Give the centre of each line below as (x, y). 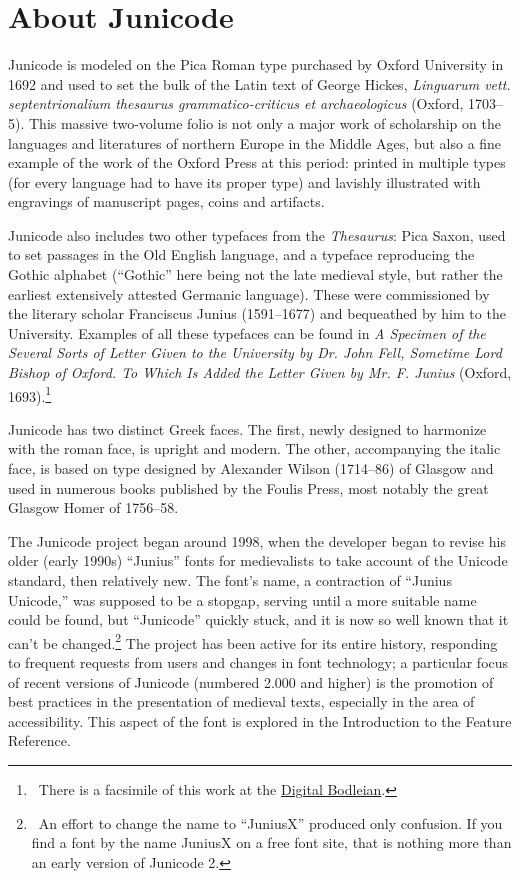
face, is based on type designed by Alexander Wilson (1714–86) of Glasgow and (251, 468)
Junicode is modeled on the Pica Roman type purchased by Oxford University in (256, 64)
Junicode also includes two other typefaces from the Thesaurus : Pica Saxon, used (257, 234)
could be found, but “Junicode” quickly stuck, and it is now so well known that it (258, 619)
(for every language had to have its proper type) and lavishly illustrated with (244, 181)
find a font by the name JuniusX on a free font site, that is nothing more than (271, 842)
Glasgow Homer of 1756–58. (93, 507)
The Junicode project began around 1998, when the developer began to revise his (257, 540)
